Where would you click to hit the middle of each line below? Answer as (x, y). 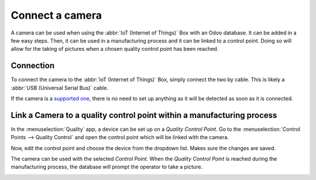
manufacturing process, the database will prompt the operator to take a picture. (107, 167)
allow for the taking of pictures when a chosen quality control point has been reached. (115, 49)
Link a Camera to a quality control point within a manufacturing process (144, 115)
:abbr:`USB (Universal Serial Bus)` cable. (59, 88)
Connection (33, 66)
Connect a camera (56, 15)
